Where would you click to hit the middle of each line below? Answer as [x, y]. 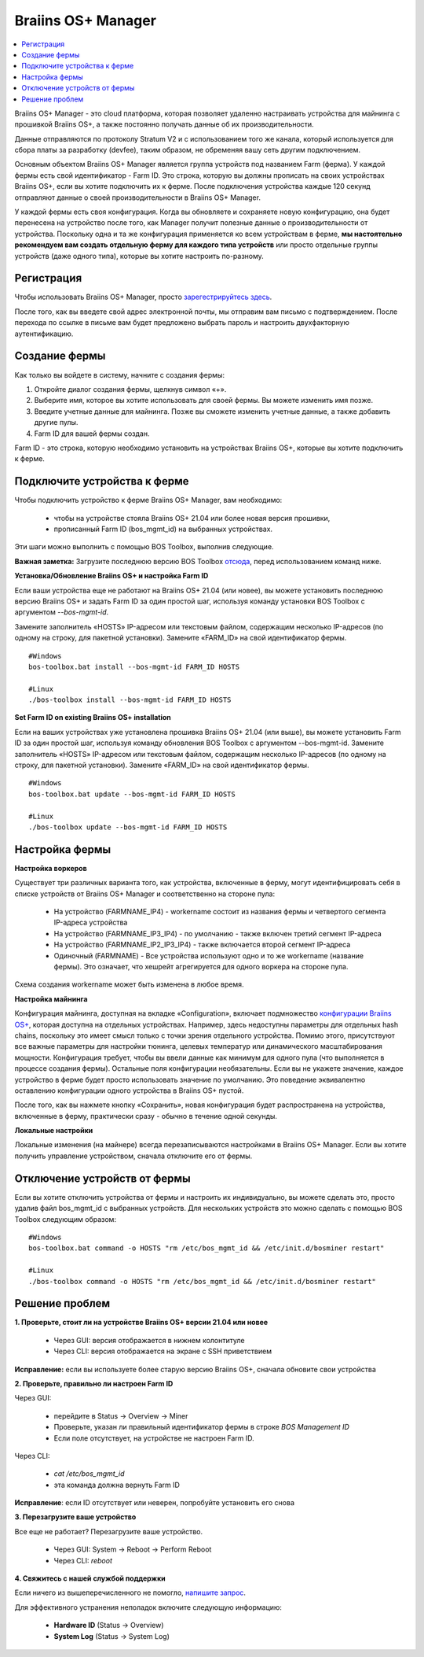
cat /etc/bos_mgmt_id [89, 1474]
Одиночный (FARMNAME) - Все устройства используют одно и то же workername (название [209, 955]
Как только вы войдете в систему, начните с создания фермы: [120, 375]
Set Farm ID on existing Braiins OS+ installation [93, 718]
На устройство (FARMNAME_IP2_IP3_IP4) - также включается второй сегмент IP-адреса [202, 945]
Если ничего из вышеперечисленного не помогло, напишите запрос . [130, 1592]
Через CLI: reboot [83, 1560]
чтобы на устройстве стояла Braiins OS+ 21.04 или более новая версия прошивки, [192, 518]
